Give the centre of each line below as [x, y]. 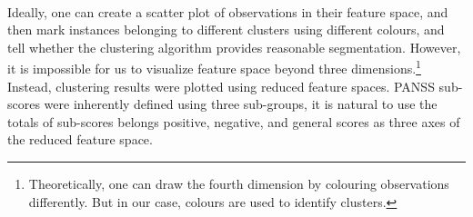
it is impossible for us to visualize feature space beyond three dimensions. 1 [214, 67]
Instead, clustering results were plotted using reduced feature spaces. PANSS [221, 86]
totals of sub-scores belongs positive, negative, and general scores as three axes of [234, 121]
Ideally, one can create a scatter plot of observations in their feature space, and [228, 11]
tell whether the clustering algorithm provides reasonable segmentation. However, [234, 47]
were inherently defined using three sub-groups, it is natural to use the [241, 104]
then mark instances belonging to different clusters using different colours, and [226, 30]
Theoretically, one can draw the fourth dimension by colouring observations [239, 183]
